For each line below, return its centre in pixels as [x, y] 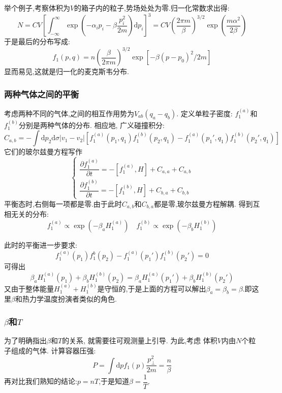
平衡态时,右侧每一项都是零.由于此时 [63, 203]
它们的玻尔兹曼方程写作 [43, 152]
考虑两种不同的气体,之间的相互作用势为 [69, 113]
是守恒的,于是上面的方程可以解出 [152, 288]
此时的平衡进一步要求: [41, 244]
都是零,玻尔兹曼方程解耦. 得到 [203, 203]
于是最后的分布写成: [37, 41]
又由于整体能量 [29, 288]
